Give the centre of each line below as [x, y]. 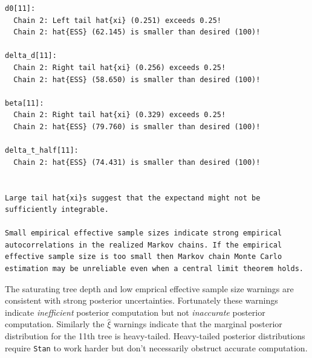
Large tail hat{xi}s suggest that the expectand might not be [133, 198]
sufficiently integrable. [57, 210]
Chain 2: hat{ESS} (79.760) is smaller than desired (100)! [137, 126]
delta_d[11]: [31, 56]
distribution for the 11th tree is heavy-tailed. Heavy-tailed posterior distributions [155, 336]
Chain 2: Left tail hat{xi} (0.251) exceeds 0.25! [117, 20]
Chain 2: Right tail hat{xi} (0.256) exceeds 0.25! [120, 67]
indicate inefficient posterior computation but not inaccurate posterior [135, 312]
